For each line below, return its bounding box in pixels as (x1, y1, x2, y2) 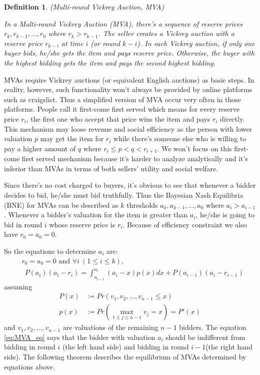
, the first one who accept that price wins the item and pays (26, 113, 210, 124)
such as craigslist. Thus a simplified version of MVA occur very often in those (4, 94, 241, 104)
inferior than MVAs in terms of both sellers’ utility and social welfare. (4, 163, 218, 173)
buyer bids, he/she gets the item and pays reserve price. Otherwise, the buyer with (4, 48, 254, 58)
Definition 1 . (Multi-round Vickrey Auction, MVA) (4, 2, 164, 12)
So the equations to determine (4, 245, 96, 256)
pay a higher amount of (4, 143, 76, 153)
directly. (219, 113, 245, 124)
